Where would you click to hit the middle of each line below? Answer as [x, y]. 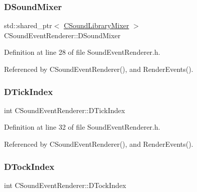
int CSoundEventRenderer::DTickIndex [65, 110]
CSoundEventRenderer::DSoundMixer [62, 35]
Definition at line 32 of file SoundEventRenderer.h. [82, 127]
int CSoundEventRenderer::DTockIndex [65, 185]
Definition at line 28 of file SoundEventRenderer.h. [82, 52]
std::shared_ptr [28, 25]
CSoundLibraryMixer [96, 25]
